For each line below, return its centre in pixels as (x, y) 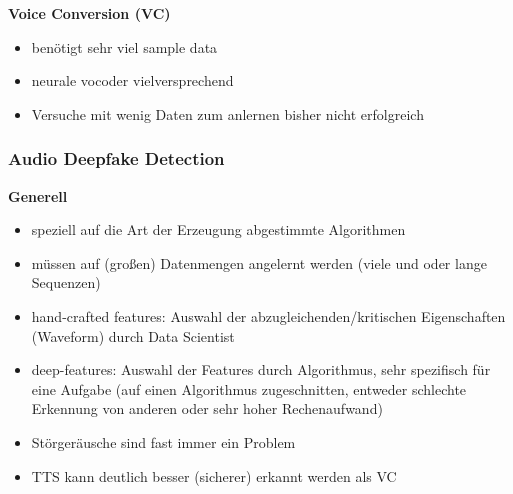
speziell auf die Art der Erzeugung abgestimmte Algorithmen (218, 229)
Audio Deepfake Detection (116, 158)
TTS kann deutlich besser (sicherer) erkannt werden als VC (214, 475)
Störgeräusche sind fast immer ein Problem (163, 441)
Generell (38, 195)
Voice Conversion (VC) (89, 13)
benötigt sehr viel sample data (124, 46)
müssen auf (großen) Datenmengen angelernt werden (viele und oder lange (259, 262)
